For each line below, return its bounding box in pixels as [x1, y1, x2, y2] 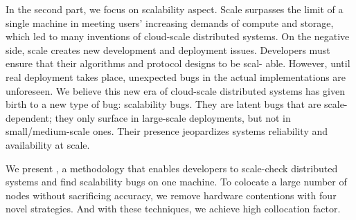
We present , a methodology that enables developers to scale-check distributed [6, 161, 338, 175]
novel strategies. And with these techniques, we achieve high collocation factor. [6, 201, 341, 216]
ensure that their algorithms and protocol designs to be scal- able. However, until [6, 56, 350, 71]
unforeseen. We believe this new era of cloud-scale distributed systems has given [6, 83, 345, 98]
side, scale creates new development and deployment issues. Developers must [6, 42, 330, 57]
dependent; [6, 110, 52, 125]
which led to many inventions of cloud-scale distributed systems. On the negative [6, 29, 350, 44]
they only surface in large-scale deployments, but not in [55, 110, 291, 125]
